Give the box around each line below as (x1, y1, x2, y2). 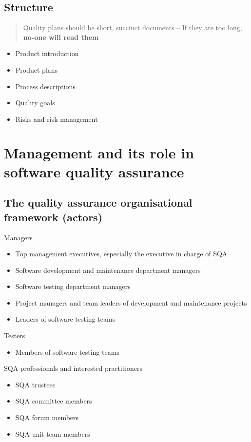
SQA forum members (15, 412, 79, 423)
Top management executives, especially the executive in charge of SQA (15, 249, 228, 259)
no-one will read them (23, 32, 99, 42)
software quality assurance (4, 161, 184, 181)
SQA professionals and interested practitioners (4, 363, 143, 373)
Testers (4, 330, 25, 341)
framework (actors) (4, 209, 103, 224)
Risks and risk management (15, 114, 98, 124)
